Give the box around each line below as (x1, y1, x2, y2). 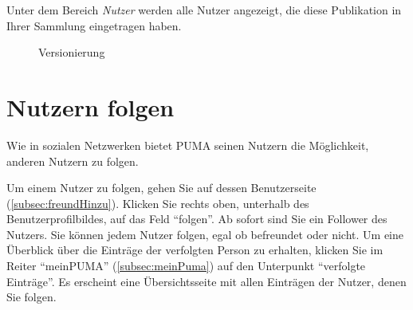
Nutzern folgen (6, 90, 175, 123)
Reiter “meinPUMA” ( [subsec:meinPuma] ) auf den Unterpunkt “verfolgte (6, 257, 366, 274)
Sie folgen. (6, 288, 57, 305)
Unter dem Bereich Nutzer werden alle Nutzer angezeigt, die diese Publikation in (6, 2, 402, 18)
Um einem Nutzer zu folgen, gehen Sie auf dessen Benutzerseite (6, 179, 317, 196)
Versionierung (38, 44, 105, 61)
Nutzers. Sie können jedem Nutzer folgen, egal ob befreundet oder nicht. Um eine (6, 226, 404, 242)
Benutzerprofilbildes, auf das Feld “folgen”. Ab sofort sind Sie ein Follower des (6, 210, 387, 227)
